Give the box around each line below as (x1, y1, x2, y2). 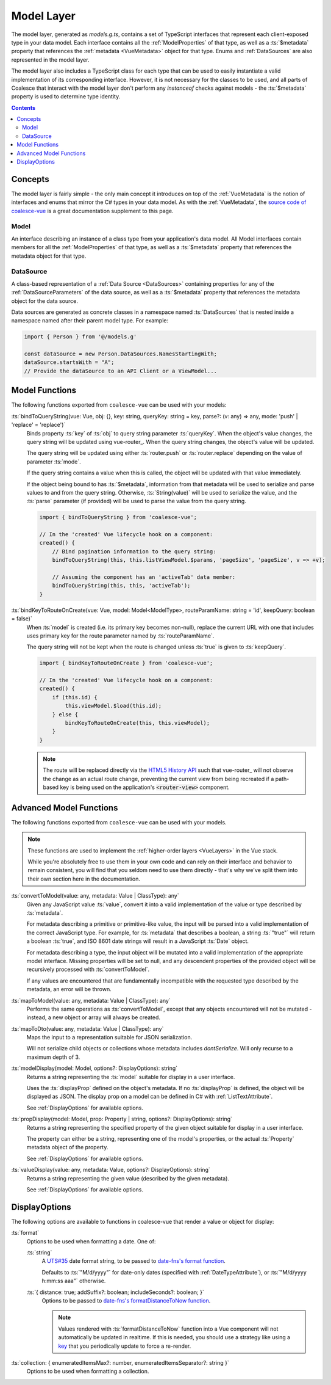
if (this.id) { (52, 694, 98, 700)
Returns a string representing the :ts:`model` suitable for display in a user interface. (26, 1073, 235, 1080)
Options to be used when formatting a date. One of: (26, 1237, 156, 1245)
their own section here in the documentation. (27, 875, 140, 882)
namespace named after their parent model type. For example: (11, 317, 169, 324)
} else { (52, 711, 79, 718)
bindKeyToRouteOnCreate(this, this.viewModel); (65, 719, 210, 727)
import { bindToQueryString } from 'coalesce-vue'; (39, 514, 198, 521)
